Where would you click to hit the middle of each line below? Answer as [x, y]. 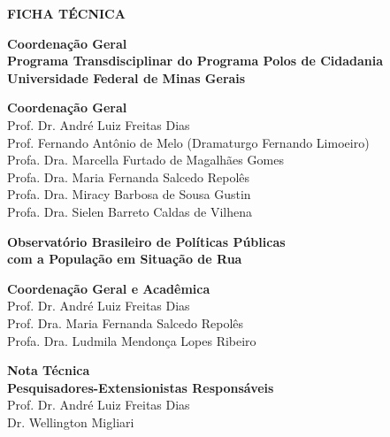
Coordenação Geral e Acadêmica [109, 288]
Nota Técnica [49, 370]
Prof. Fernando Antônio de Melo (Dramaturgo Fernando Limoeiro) [188, 142]
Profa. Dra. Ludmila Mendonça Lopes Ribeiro [132, 340]
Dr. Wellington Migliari [71, 422]
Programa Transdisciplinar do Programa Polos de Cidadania [195, 61]
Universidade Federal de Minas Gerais [126, 77]
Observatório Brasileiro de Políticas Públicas [146, 241]
